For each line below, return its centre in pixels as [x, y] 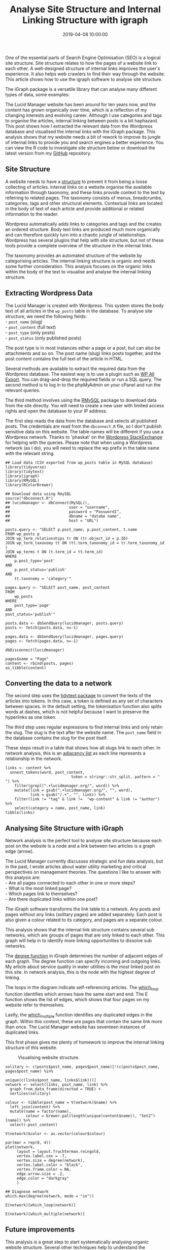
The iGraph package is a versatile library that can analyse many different [81, 89]
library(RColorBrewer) [29, 485]
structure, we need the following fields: [46, 316]
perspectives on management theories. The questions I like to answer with [83, 872]
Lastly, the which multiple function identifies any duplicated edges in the [79, 1015]
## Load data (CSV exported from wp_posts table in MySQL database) [79, 462]
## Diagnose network [27, 1191]
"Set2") [147, 1116]
